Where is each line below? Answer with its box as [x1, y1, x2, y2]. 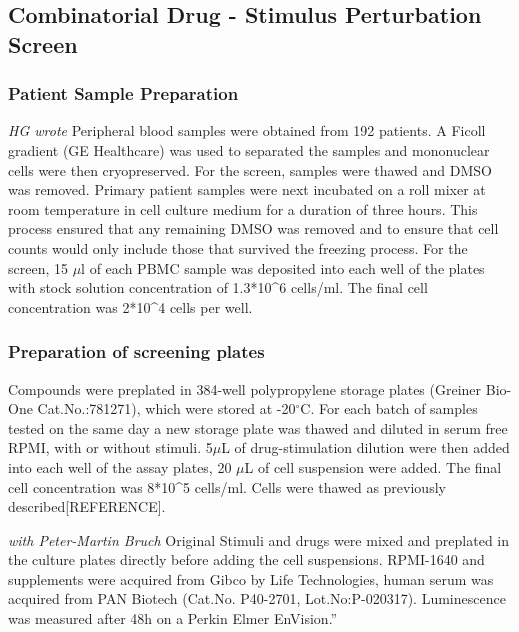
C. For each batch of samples [300, 398, 478, 419]
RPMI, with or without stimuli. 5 [8, 437, 213, 458]
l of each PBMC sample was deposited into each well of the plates [81, 257, 485, 278]
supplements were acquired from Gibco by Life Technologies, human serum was [8, 568, 494, 589]
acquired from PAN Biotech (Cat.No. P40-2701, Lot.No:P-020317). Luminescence [8, 588, 506, 609]
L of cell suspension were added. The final [244, 456, 502, 477]
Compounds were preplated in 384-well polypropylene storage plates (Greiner [8, 378, 482, 399]
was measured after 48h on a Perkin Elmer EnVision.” [8, 608, 338, 629]
